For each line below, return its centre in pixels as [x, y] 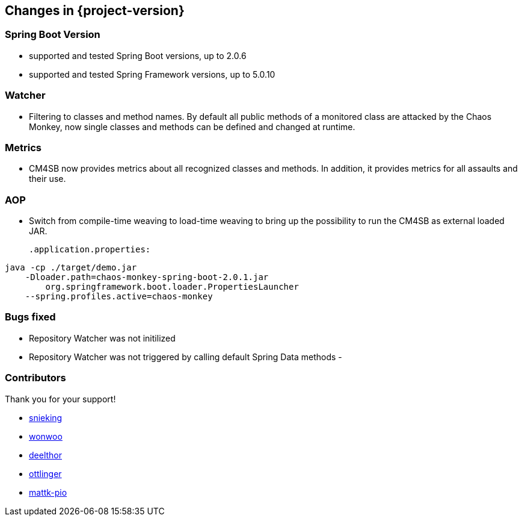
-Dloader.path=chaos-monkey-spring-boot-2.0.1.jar [147, 277]
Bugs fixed [30, 317]
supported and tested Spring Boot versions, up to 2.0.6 [138, 55]
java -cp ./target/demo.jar [71, 268]
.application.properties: [90, 250]
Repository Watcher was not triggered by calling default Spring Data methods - [186, 357]
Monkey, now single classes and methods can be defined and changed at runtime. [192, 126]
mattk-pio [48, 492]
